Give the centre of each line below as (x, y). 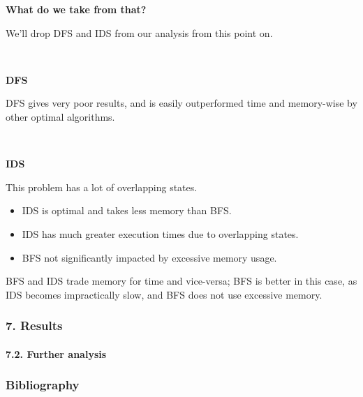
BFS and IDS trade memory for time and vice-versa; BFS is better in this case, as (181, 281)
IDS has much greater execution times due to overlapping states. (160, 233)
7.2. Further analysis (56, 353)
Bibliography (43, 385)
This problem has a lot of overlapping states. (102, 187)
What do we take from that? (76, 9)
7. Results (34, 325)
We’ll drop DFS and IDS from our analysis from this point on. (139, 32)
